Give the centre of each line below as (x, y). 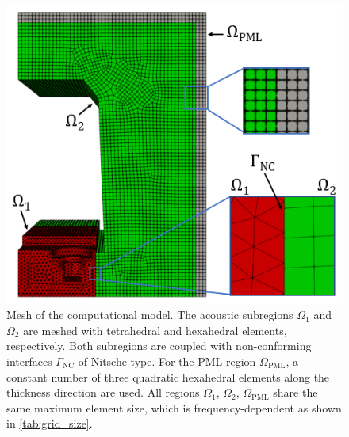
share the (295, 392)
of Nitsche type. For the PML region (167, 361)
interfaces (29, 361)
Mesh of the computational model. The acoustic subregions (150, 315)
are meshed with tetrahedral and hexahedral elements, (155, 330)
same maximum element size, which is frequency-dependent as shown (174, 407)
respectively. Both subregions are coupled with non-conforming (159, 346)
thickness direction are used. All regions (103, 392)
